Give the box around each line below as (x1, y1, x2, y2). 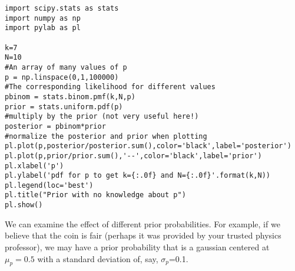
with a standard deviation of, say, (37, 252, 158, 265)
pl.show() (5, 201, 43, 210)
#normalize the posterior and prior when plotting (5, 132, 207, 141)
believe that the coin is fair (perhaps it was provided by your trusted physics (5, 229, 281, 241)
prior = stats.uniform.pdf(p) (5, 102, 123, 111)
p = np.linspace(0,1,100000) (5, 73, 119, 81)
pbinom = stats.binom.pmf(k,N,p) (5, 92, 135, 101)
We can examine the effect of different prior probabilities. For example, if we (5, 217, 280, 230)
